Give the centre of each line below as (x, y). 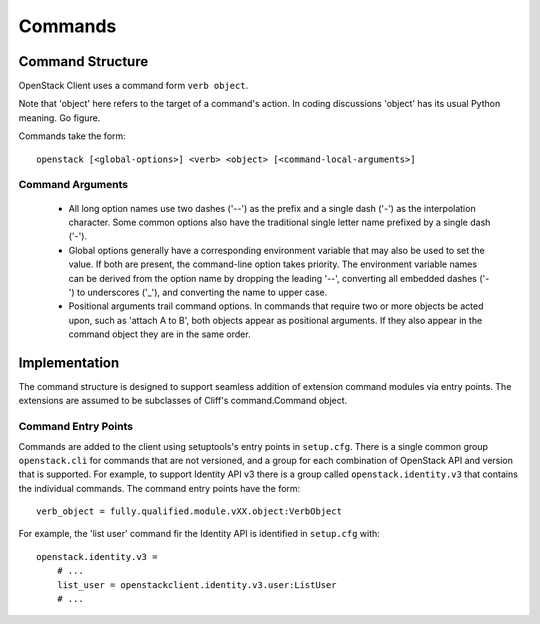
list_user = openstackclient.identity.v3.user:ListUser (196, 584)
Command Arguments (73, 185)
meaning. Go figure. (59, 117)
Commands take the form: (72, 136)
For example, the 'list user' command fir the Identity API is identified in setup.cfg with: (199, 534)
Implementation (69, 362)
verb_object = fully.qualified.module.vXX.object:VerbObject (189, 511)
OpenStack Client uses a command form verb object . (133, 86)
